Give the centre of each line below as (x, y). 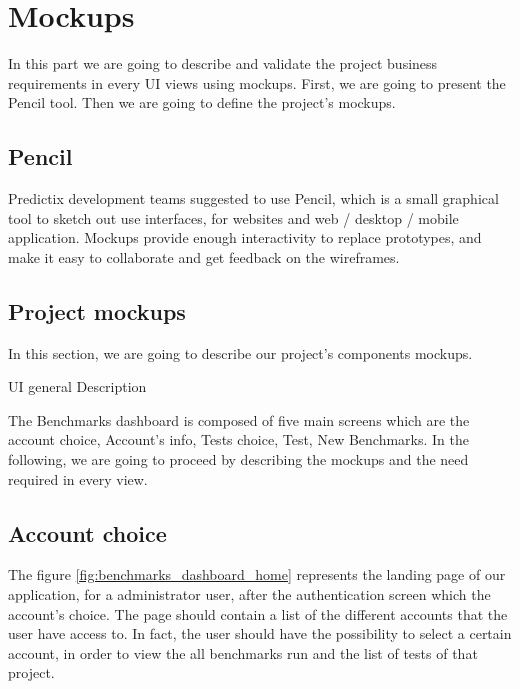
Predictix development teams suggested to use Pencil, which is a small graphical (253, 198)
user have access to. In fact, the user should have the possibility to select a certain (260, 633)
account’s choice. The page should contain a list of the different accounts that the (258, 613)
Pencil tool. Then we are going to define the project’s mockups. (202, 102)
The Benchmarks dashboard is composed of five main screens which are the (239, 419)
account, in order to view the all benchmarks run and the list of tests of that (243, 652)
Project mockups (97, 310)
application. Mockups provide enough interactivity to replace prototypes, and (245, 237)
